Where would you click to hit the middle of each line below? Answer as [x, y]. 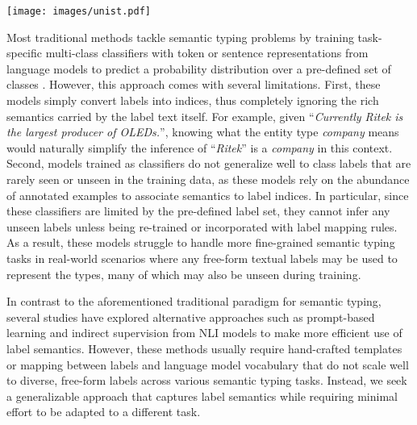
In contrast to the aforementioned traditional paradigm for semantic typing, [194, 301]
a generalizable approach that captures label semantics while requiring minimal [202, 396]
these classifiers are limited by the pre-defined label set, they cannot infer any [198, 211]
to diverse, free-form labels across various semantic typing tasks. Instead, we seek [207, 380]
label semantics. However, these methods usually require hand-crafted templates [204, 348]
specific [25, 53]
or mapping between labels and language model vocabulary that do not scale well [208, 364]
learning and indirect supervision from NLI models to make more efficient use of [204, 333]
